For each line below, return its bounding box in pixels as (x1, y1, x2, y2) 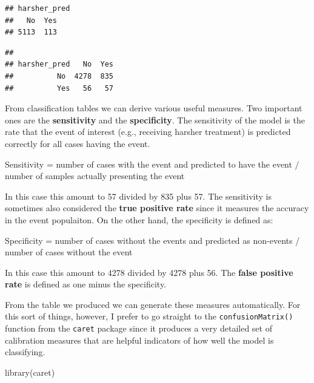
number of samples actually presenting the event (5, 169, 185, 182)
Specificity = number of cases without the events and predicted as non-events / (5, 234, 300, 246)
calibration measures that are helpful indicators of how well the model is (5, 333, 274, 346)
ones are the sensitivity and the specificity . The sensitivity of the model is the (5, 113, 305, 126)
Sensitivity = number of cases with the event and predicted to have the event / (5, 157, 299, 170)
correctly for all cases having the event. (5, 137, 150, 149)
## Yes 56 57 (5, 83, 113, 93)
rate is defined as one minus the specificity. (5, 278, 167, 290)
